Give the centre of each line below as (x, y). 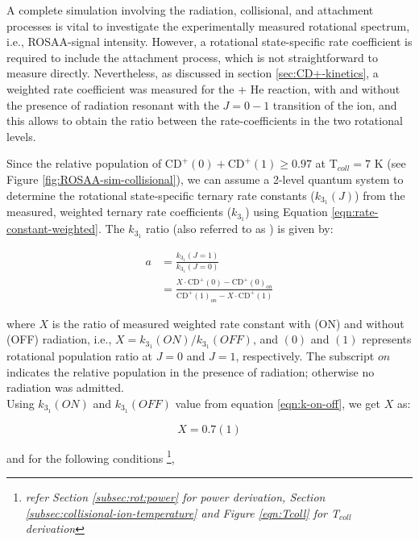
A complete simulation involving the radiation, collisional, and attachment (190, 10)
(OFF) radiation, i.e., (59, 339)
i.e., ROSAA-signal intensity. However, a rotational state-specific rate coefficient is (209, 42)
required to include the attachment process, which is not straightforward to (192, 57)
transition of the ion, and (335, 104)
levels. (21, 136)
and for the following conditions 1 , (91, 456)
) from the (380, 195)
